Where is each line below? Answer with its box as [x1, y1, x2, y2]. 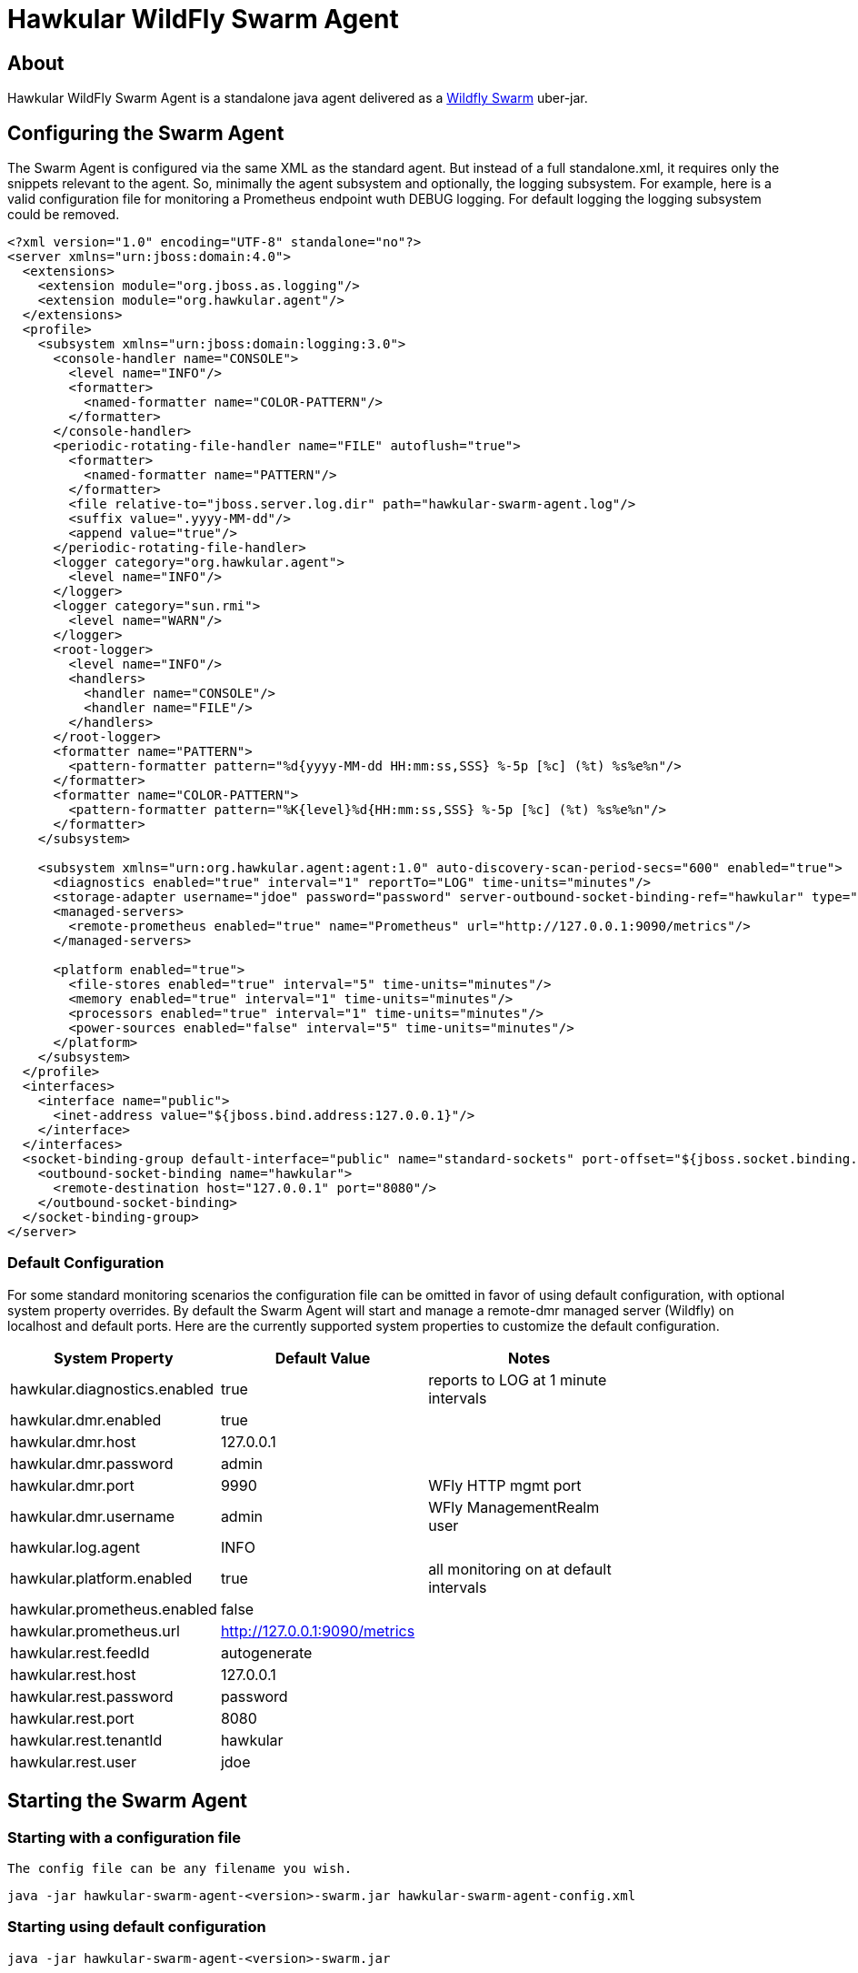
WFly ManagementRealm [428, 1497, 600, 1516]
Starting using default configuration [7, 1918, 266, 1937]
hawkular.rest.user [10, 1752, 136, 1771]
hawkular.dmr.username [10, 1506, 175, 1525]
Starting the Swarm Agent [7, 1789, 248, 1813]
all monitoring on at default [428, 1559, 612, 1578]
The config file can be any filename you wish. [7, 1860, 353, 1876]
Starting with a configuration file [7, 1827, 242, 1847]
